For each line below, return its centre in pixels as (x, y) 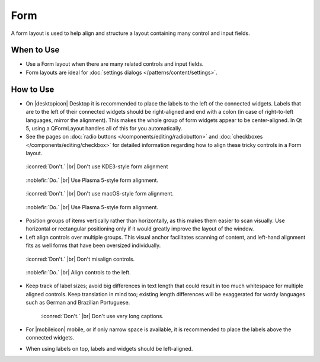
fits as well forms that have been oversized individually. (93, 245)
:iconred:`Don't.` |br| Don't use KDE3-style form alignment (97, 166)
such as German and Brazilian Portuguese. (78, 303)
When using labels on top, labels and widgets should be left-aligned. (109, 348)
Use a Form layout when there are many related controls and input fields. (115, 64)
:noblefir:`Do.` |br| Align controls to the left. (78, 272)
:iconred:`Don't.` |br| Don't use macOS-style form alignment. (100, 194)
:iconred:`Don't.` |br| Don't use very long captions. (102, 316)
